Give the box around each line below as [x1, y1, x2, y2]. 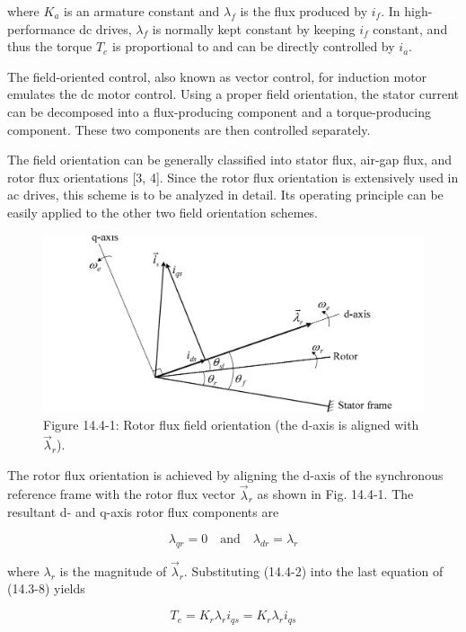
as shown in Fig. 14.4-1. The [257, 485, 414, 503]
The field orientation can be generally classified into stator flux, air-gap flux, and [7, 150, 453, 169]
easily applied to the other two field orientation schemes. [7, 202, 319, 221]
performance [7, 19, 75, 38]
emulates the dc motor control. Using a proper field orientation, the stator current [7, 85, 459, 103]
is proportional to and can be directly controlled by [112, 37, 395, 56]
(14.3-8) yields [7, 579, 85, 598]
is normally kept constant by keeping [152, 19, 356, 38]
